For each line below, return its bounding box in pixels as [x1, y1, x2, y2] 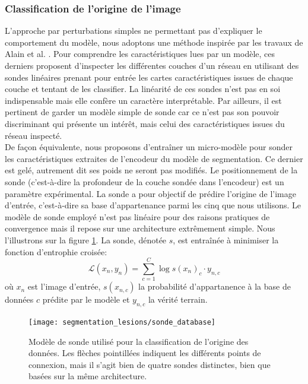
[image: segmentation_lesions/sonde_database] [28, 318, 215, 327]
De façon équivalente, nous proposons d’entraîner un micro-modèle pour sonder [5, 141, 293, 153]
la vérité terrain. [148, 293, 208, 306]
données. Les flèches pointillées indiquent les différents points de [28, 347, 261, 359]
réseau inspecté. [5, 129, 62, 141]
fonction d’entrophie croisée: [5, 245, 107, 258]
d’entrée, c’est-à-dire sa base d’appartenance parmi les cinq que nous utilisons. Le [5, 199, 301, 211]
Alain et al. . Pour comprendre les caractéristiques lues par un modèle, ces [5, 47, 275, 60]
